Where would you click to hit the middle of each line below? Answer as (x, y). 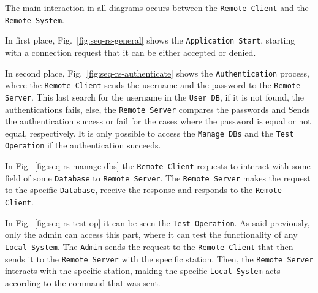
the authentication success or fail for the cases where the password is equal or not (158, 121)
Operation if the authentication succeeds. (83, 145)
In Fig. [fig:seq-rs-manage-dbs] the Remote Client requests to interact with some (158, 166)
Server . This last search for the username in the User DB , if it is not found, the (154, 97)
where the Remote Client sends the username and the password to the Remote (153, 85)
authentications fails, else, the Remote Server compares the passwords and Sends (157, 109)
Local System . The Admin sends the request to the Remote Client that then (149, 246)
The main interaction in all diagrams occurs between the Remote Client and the (157, 7)
